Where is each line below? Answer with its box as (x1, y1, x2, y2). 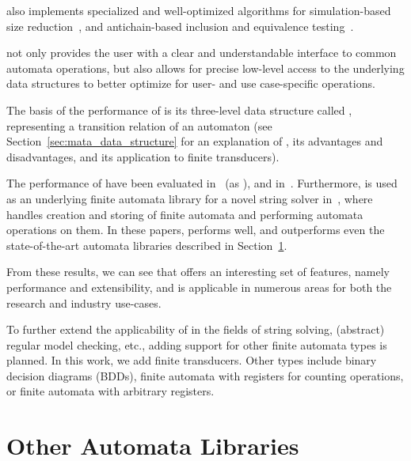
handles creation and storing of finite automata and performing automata (6, 206, 363, 222)
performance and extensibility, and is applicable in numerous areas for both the (6, 278, 392, 295)
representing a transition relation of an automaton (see (6, 117, 272, 134)
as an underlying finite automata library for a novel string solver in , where (6, 190, 373, 206)
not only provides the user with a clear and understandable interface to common (6, 44, 397, 61)
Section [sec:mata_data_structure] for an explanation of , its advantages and (6, 133, 383, 149)
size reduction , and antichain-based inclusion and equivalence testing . (6, 17, 354, 34)
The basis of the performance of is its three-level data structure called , (6, 101, 352, 118)
